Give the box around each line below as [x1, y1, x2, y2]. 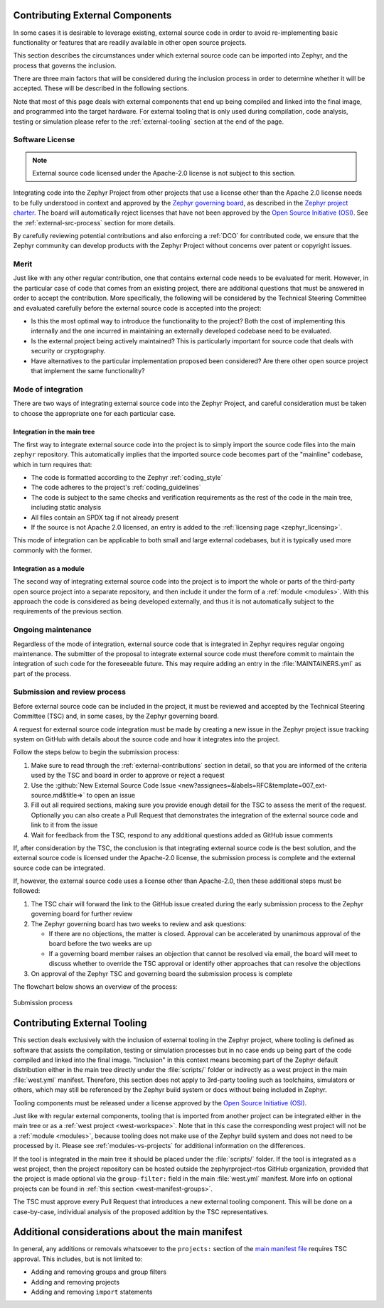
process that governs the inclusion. [13, 61, 117, 70]
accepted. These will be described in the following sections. [13, 84, 190, 92]
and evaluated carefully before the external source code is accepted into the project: [13, 304, 262, 312]
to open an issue [86, 790, 135, 799]
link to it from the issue [31, 821, 98, 830]
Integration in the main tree [13, 427, 95, 436]
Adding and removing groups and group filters [31, 1267, 167, 1276]
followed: [13, 886, 41, 895]
